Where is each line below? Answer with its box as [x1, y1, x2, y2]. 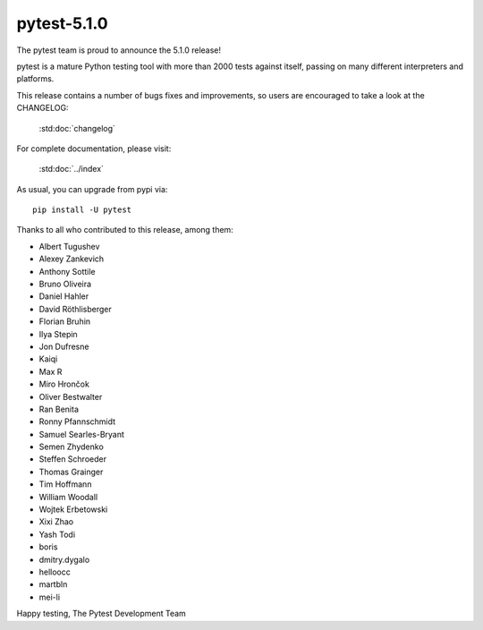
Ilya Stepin [38, 328, 78, 339]
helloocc [38, 566, 72, 577]
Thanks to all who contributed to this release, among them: [16, 225, 234, 235]
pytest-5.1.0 [16, 13, 108, 33]
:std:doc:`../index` [38, 164, 105, 175]
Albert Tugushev [38, 241, 100, 251]
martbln [38, 579, 68, 590]
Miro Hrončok [38, 379, 89, 389]
